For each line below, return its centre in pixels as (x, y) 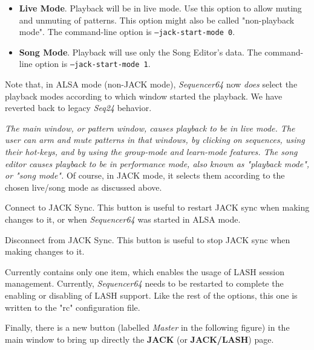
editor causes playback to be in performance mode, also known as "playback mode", (157, 163)
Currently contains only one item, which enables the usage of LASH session (145, 271)
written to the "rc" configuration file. (73, 307)
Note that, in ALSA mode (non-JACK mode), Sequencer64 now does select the (151, 84)
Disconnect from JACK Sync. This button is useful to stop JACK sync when (148, 239)
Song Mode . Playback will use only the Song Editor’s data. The (140, 52)
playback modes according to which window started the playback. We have (144, 96)
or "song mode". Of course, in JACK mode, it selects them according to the (145, 175)
